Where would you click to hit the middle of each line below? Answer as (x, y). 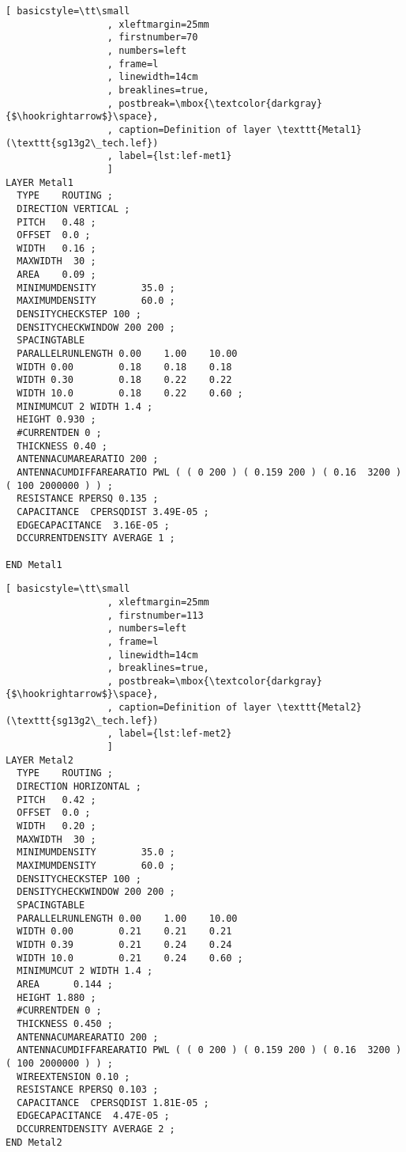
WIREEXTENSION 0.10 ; (73, 1076)
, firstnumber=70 (152, 38)
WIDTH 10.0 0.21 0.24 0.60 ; (130, 958)
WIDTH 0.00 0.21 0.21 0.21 (124, 932)
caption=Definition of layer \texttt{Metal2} (241, 708)
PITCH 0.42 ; (56, 800)
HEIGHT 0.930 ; (56, 420)
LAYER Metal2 (39, 760)
